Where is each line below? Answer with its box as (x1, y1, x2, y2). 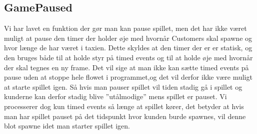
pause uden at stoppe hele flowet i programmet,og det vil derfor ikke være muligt (4, 72, 252, 82)
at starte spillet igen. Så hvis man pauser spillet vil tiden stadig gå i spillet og (4, 81, 242, 92)
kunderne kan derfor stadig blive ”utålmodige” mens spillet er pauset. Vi (4, 91, 227, 102)
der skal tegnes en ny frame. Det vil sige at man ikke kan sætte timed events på (4, 62, 249, 72)
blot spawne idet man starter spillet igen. (4, 121, 130, 131)
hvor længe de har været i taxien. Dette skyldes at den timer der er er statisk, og (4, 42, 252, 53)
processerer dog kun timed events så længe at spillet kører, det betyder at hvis (4, 101, 244, 111)
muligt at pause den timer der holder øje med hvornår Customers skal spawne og (4, 32, 252, 43)
